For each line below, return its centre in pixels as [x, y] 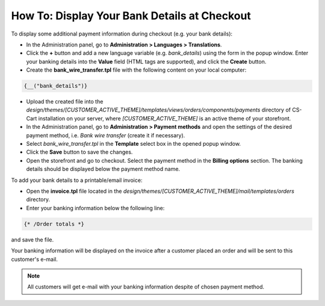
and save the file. [32, 239]
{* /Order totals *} [54, 224]
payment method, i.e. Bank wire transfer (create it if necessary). [106, 135]
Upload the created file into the [65, 102]
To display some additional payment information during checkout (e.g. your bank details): [122, 34]
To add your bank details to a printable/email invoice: [77, 180]
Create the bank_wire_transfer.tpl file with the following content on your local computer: [136, 70]
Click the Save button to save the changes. [79, 152]
